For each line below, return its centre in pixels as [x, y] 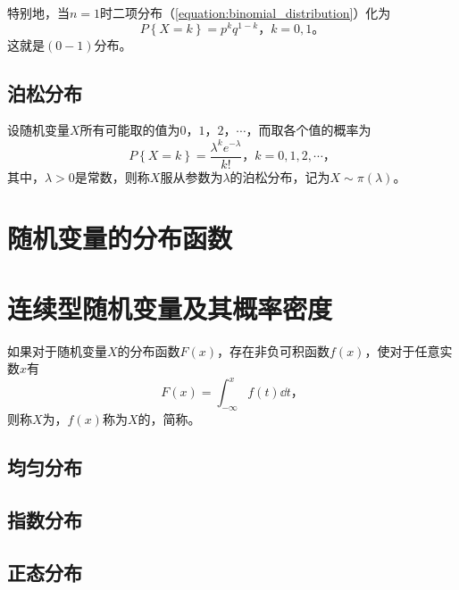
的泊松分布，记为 [280, 176]
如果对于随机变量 [57, 350]
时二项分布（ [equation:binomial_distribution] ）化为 [246, 12]
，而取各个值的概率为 [309, 130]
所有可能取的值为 [130, 130]
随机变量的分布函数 [120, 238]
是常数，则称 [112, 176]
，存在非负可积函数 [274, 350]
